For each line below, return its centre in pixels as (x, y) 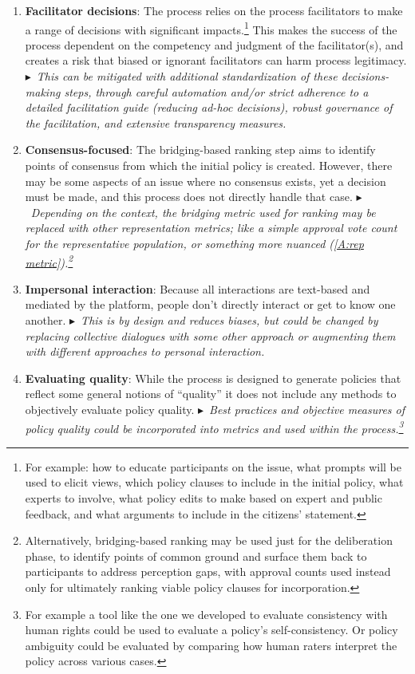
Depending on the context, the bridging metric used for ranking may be (203, 212)
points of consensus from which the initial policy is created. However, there (209, 165)
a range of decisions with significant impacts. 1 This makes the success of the (211, 28)
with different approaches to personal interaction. (145, 351)
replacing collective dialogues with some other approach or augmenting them (210, 335)
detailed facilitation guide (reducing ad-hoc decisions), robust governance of (209, 107)
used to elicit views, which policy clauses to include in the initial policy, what (214, 482)
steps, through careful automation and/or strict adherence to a (216, 91)
